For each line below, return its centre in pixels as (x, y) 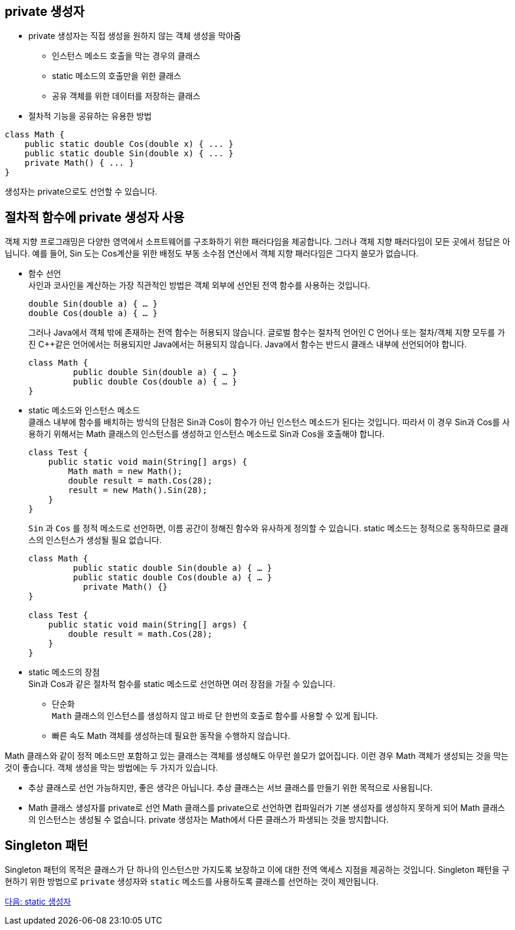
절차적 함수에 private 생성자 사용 (95, 217)
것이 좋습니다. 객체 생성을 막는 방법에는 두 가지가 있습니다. (111, 768)
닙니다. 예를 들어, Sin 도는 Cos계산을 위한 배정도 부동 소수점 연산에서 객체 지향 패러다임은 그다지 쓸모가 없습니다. (212, 254)
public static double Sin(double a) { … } (173, 568)
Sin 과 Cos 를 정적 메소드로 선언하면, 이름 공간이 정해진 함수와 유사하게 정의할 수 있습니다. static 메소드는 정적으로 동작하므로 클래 (268, 528)
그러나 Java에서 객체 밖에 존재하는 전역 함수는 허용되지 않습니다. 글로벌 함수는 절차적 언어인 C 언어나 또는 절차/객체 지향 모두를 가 (267, 333)
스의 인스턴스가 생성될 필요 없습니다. (95, 540)
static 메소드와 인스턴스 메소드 (84, 410)
